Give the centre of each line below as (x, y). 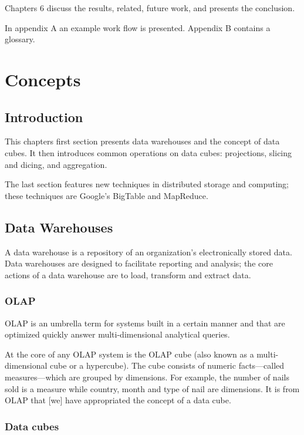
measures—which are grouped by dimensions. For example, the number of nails (147, 377)
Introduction (44, 117)
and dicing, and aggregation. (56, 164)
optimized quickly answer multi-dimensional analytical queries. (117, 334)
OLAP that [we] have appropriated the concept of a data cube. (118, 400)
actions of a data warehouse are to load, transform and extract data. (128, 274)
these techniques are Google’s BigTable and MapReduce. (107, 195)
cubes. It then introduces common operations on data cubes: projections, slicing (148, 152)
